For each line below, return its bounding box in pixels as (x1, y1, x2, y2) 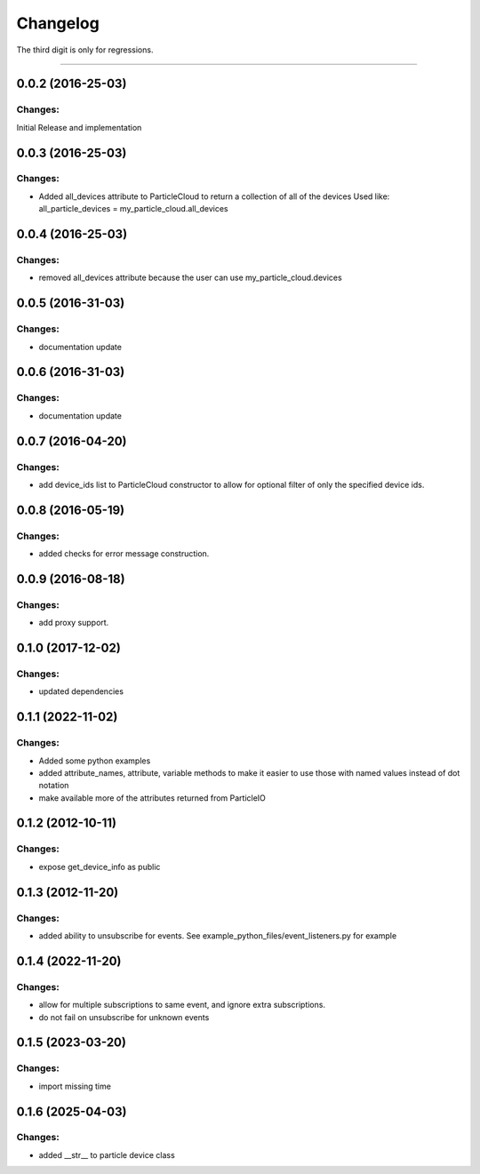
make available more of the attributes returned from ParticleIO (38, 792, 267, 803)
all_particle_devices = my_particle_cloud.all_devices (38, 204, 228, 214)
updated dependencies (38, 686, 124, 697)
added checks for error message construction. (38, 548, 210, 559)
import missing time (38, 1081, 111, 1091)
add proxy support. (38, 618, 109, 628)
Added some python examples (38, 755, 151, 766)
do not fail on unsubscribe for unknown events (38, 1011, 210, 1022)
